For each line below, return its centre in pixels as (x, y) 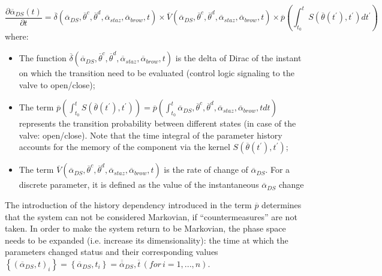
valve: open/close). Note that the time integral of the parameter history (151, 135)
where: (17, 36)
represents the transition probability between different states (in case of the (157, 123)
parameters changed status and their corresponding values (112, 252)
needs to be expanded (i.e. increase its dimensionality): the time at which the (147, 240)
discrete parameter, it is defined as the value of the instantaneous (139, 184)
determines (282, 205)
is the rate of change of (206, 169)
